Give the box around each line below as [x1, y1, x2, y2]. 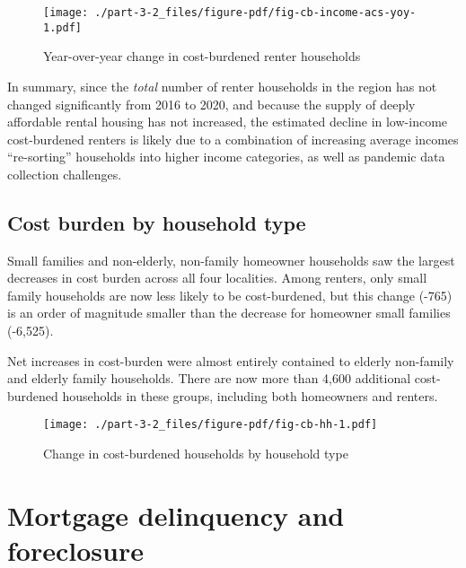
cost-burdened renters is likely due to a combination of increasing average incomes [7, 129, 459, 148]
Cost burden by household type [7, 208, 306, 236]
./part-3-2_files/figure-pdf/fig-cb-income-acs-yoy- [94, 6, 417, 19]
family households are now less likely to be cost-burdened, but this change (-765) [7, 285, 453, 304]
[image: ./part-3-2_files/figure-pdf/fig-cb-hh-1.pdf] [43, 418, 378, 432]
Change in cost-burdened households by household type [43, 444, 348, 463]
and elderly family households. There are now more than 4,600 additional [7, 369, 411, 388]
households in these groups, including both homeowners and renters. [62, 386, 438, 405]
